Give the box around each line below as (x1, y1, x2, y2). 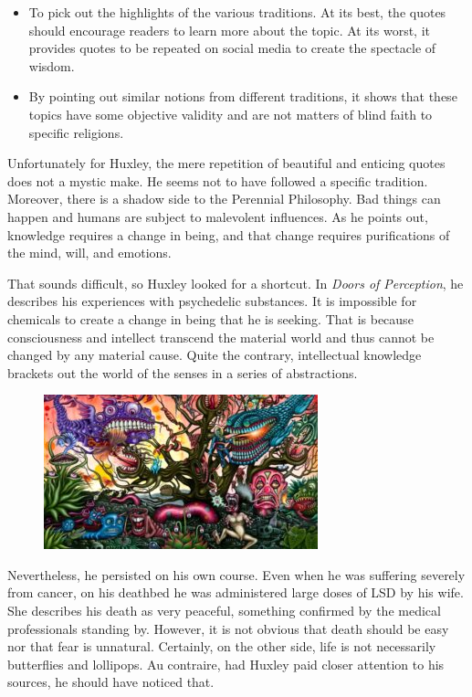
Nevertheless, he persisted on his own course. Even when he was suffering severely (7, 565, 466, 584)
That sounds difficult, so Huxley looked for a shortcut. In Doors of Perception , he (7, 273, 464, 292)
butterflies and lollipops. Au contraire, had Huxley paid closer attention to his (7, 654, 445, 673)
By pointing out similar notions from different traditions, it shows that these (28, 87, 457, 106)
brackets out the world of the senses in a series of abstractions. (7, 363, 358, 382)
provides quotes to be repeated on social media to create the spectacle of (28, 38, 436, 58)
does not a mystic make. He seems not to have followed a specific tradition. (7, 171, 428, 190)
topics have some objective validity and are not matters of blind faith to (28, 104, 433, 123)
